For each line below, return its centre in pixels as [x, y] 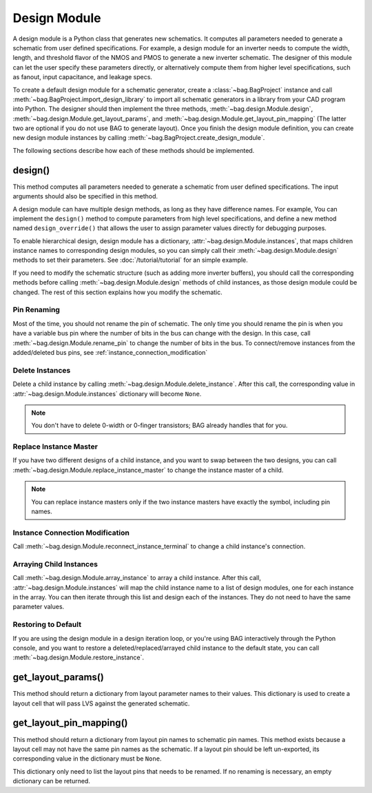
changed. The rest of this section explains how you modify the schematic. [118, 292]
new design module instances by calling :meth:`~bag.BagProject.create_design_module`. [139, 138]
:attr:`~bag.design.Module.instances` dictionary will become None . [107, 393]
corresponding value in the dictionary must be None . [87, 759]
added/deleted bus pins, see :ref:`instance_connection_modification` [110, 352]
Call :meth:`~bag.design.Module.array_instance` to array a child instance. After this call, [137, 578]
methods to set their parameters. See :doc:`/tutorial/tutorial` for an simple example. [130, 260]
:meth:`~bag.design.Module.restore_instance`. [79, 657]
